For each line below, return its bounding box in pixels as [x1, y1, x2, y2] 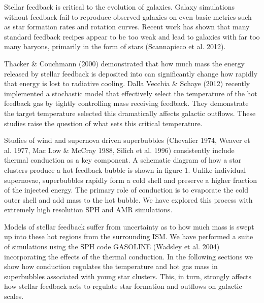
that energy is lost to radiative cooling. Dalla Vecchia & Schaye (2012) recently [4, 78, 250, 89]
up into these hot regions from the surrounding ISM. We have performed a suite [4, 231, 253, 242]
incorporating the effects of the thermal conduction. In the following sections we [4, 251, 253, 261]
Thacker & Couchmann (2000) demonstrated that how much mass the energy [4, 58, 245, 68]
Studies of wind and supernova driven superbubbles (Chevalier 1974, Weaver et [4, 135, 250, 145]
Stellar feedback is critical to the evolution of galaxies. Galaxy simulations [4, 2, 235, 12]
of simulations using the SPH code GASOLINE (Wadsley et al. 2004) [4, 241, 220, 252]
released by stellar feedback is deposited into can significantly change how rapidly [4, 68, 258, 79]
